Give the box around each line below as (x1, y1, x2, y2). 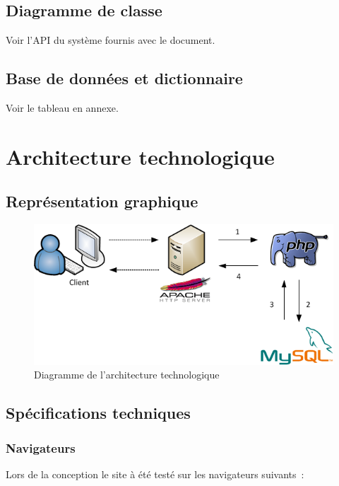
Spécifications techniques (6, 402, 191, 424)
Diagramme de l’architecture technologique (34, 367, 220, 382)
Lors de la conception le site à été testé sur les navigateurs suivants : (6, 466, 304, 481)
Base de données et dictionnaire (6, 67, 243, 89)
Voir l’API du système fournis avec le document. (6, 33, 215, 47)
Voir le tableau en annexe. (6, 100, 119, 115)
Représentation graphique (6, 190, 198, 212)
